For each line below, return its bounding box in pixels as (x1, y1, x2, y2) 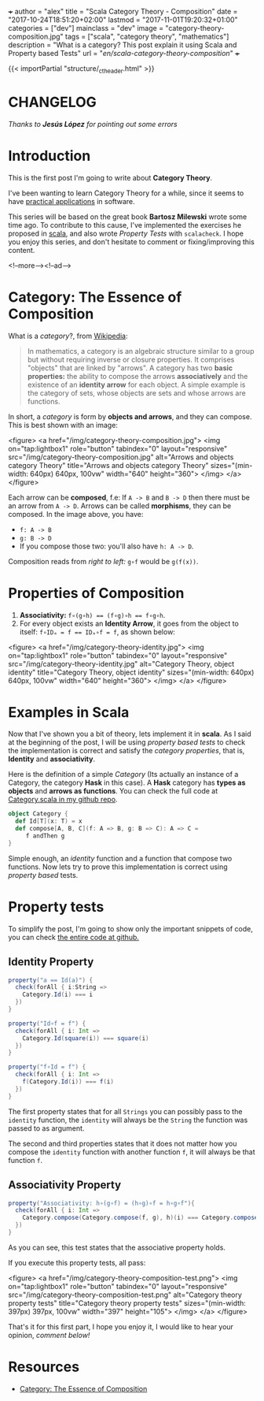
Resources (8, 1358, 80, 1376)
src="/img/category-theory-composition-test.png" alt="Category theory (8, 1290, 242, 1299)
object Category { (8, 810, 68, 818)
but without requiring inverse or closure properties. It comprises (27, 355, 235, 364)
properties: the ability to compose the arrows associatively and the (27, 371, 248, 381)
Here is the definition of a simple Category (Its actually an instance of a (8, 770, 239, 779)
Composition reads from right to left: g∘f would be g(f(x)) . (8, 556, 199, 566)
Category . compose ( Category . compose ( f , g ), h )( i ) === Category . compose (22, 1213, 258, 1222)
